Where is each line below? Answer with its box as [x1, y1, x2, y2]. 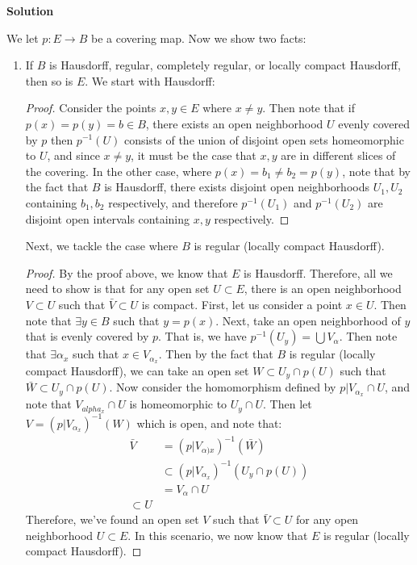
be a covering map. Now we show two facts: [90, 29, 306, 46]
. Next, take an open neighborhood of [215, 312, 401, 329]
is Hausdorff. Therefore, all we [244, 264, 393, 281]
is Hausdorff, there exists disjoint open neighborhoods [104, 178, 369, 195]
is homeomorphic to [129, 395, 227, 412]
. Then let [263, 395, 312, 412]
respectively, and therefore [108, 194, 238, 211]
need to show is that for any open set [25, 280, 210, 297]
